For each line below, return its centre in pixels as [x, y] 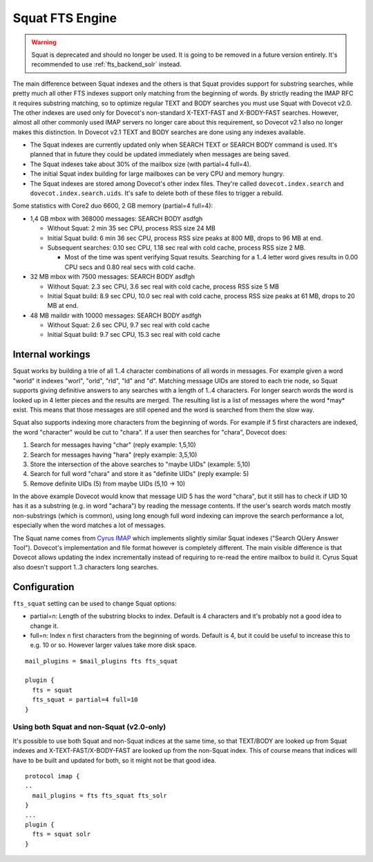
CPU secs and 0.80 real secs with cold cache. [130, 267]
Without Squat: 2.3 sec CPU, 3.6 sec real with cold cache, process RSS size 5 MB [163, 286]
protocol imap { [52, 776]
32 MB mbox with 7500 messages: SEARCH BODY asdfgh [112, 277]
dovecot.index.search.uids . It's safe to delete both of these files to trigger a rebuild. [156, 193]
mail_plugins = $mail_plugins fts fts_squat [102, 661]
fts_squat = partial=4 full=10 [85, 700]
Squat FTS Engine [65, 18]
